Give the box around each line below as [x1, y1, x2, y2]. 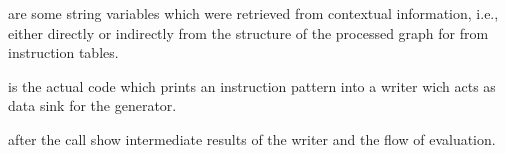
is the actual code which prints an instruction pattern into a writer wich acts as [8, 75, 496, 96]
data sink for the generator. [8, 95, 177, 116]
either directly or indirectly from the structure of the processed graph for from [8, 22, 489, 43]
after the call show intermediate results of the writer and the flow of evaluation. [8, 128, 496, 149]
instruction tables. [8, 42, 119, 63]
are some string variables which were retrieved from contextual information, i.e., [8, 3, 499, 23]
